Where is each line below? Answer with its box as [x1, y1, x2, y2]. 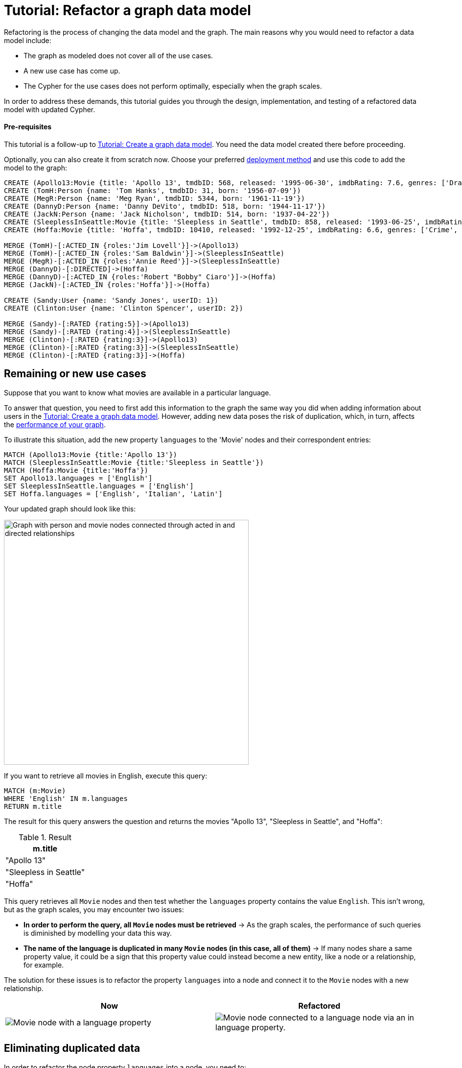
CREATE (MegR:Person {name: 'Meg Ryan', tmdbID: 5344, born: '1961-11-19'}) [4, 194, 305, 202]
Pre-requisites [4, 122, 52, 131]
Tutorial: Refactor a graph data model [4, 2, 251, 19]
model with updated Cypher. [4, 105, 95, 114]
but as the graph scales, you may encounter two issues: [4, 905, 184, 914]
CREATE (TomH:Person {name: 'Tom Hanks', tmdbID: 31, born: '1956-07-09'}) [4, 186, 301, 194]
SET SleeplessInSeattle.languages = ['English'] [4, 482, 194, 490]
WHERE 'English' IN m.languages [4, 794, 128, 802]
